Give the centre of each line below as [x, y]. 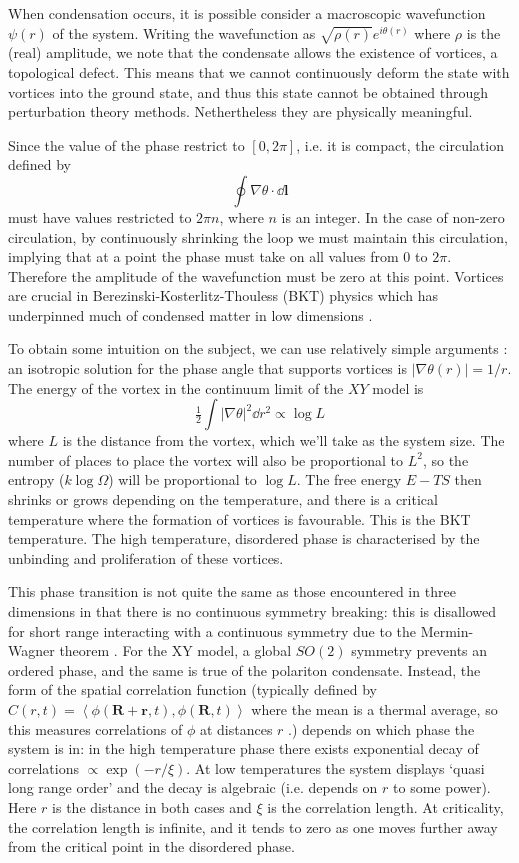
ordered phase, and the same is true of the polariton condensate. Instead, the [244, 669]
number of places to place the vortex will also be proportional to [206, 459]
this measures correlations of [95, 728]
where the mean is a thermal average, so [374, 708]
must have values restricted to [100, 216]
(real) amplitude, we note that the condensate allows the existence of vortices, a [253, 52]
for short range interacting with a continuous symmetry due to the [212, 630]
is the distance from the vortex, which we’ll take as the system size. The [283, 440]
